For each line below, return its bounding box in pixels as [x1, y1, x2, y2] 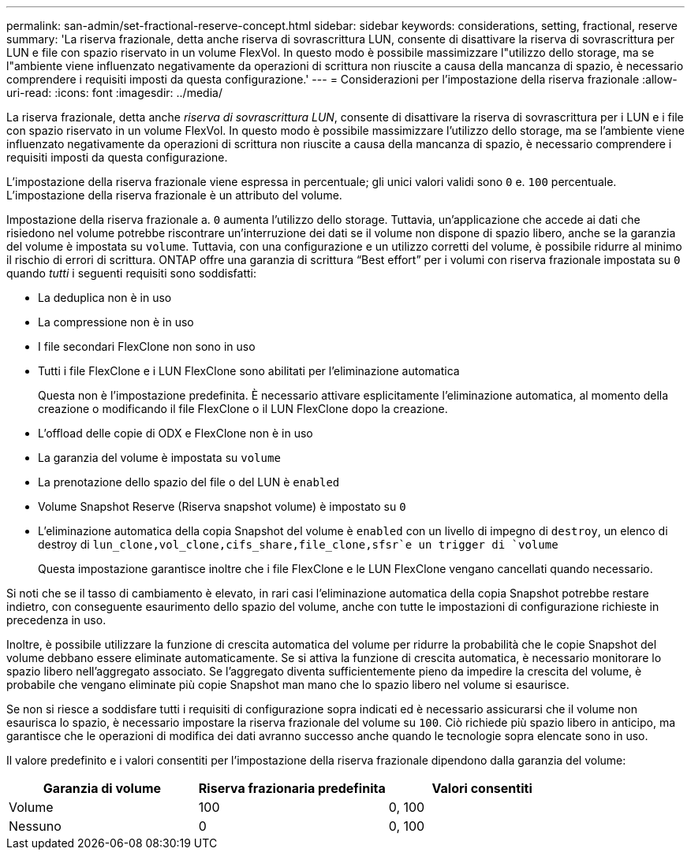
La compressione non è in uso [38, 315, 194, 329]
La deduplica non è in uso [38, 291, 172, 304]
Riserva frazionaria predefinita [198, 780, 386, 796]
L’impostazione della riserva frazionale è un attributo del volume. [6, 188, 342, 202]
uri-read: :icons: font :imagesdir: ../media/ [6, 86, 222, 99]
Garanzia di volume [43, 780, 162, 796]
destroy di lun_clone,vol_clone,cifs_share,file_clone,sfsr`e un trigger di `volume [38, 538, 558, 551]
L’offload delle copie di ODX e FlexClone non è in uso [38, 426, 313, 440]
